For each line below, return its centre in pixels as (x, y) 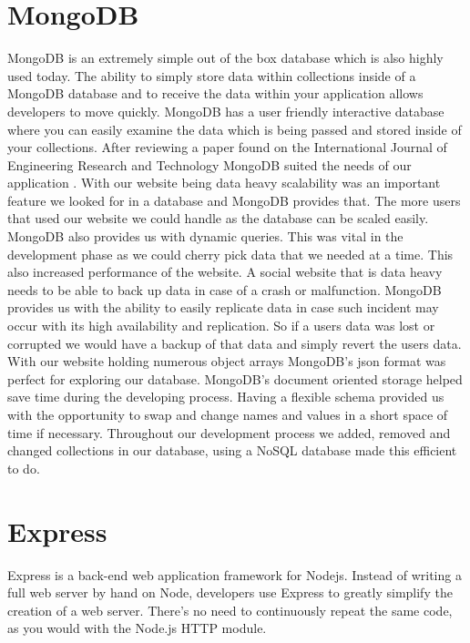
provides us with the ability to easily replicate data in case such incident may (223, 307)
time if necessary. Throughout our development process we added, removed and (229, 432)
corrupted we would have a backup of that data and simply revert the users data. (235, 343)
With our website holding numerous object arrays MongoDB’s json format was (227, 361)
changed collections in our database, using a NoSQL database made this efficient (232, 450)
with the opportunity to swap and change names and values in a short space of (228, 414)
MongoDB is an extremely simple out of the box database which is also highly (225, 58)
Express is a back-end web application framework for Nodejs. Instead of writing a (235, 574)
